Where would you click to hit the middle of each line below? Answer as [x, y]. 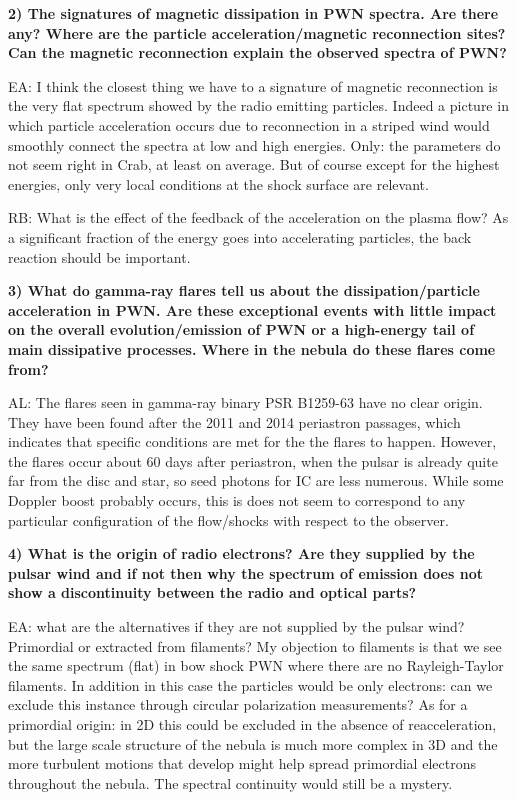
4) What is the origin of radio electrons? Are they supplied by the [241, 553]
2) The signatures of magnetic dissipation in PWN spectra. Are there [253, 13]
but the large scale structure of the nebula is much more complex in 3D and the [253, 743]
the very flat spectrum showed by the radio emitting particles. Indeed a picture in [258, 105]
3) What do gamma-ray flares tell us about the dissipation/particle [244, 290]
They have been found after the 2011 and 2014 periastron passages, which [234, 421]
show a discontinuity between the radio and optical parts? [212, 592]
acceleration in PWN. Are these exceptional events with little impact [252, 309]
